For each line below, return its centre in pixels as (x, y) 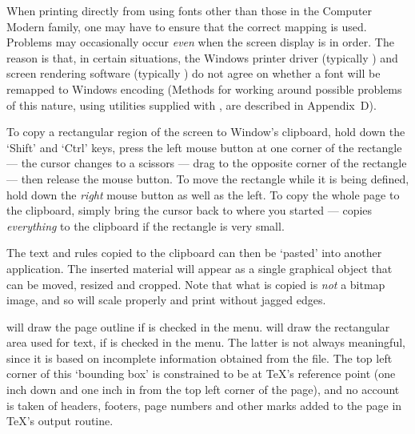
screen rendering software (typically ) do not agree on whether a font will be (194, 73)
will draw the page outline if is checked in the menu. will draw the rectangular (198, 326)
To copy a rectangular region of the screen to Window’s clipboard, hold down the (206, 132)
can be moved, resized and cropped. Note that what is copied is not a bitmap (196, 284)
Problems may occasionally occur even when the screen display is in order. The (200, 42)
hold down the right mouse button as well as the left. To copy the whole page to (203, 194)
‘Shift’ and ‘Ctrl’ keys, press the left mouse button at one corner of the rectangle (204, 147)
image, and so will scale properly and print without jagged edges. (166, 300)
